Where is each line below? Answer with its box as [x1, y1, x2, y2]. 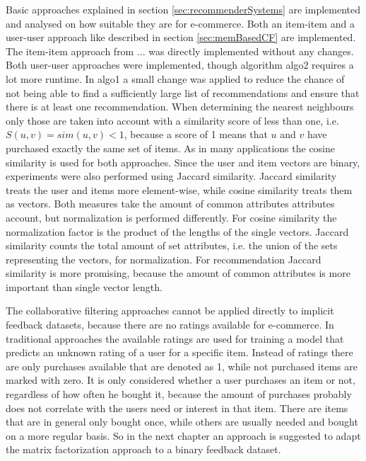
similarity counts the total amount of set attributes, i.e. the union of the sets [6, 238, 338, 253]
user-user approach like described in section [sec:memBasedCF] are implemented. [6, 30, 356, 45]
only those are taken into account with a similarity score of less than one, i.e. [6, 113, 339, 127]
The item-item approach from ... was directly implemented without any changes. [6, 43, 354, 58]
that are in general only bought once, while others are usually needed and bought [6, 414, 358, 429]
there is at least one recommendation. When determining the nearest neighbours [6, 99, 354, 114]
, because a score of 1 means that [124, 127, 268, 142]
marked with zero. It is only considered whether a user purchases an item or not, [6, 372, 355, 387]
